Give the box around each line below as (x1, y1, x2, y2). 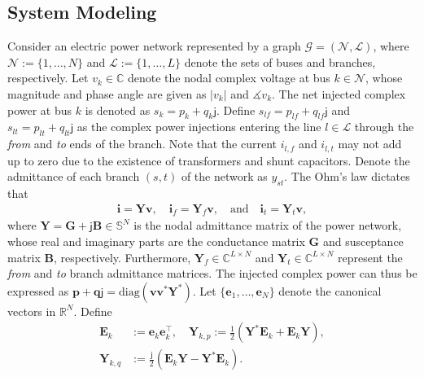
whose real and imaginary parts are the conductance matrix (7, 233, 305, 250)
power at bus (7, 101, 72, 118)
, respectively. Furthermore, (54, 248, 191, 265)
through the (354, 118, 414, 135)
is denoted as (85, 101, 151, 118)
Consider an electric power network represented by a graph (7, 37, 301, 55)
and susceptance (322, 233, 404, 250)
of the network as (181, 168, 268, 185)
